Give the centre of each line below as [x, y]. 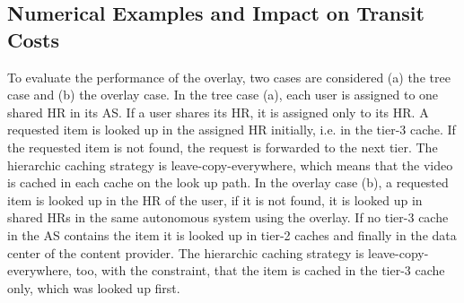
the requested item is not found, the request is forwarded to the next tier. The [223, 147]
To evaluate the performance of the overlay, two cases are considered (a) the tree [229, 77]
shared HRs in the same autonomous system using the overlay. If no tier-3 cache [228, 217]
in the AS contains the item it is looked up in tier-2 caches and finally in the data [232, 234]
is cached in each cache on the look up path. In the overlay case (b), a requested [228, 182]
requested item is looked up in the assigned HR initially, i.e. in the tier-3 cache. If [232, 130]
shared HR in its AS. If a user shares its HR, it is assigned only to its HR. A [218, 112]
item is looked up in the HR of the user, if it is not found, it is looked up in [215, 199]
